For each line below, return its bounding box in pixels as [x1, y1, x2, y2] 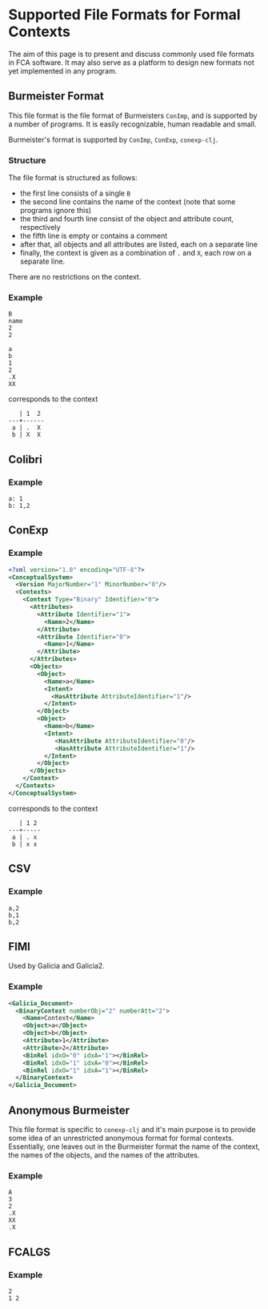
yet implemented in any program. [8, 66, 118, 75]
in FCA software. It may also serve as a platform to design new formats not [8, 58, 254, 67]
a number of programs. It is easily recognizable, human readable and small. [8, 119, 257, 129]
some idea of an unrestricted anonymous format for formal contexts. [8, 1133, 234, 1142]
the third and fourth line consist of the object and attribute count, [19, 214, 234, 224]
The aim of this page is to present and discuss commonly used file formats [8, 49, 254, 58]
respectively [19, 223, 62, 232]
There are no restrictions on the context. [8, 272, 142, 282]
